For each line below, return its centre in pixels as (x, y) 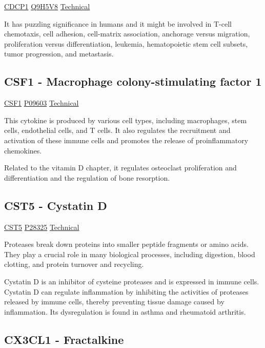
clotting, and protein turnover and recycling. (74, 264)
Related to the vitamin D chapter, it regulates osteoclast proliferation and (120, 168)
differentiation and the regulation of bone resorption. (87, 177)
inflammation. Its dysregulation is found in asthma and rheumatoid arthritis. (125, 311)
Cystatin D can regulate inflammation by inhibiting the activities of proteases (126, 291)
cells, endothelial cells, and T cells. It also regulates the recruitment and (117, 130)
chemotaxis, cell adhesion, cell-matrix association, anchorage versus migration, (127, 34)
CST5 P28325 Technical (42, 227)
